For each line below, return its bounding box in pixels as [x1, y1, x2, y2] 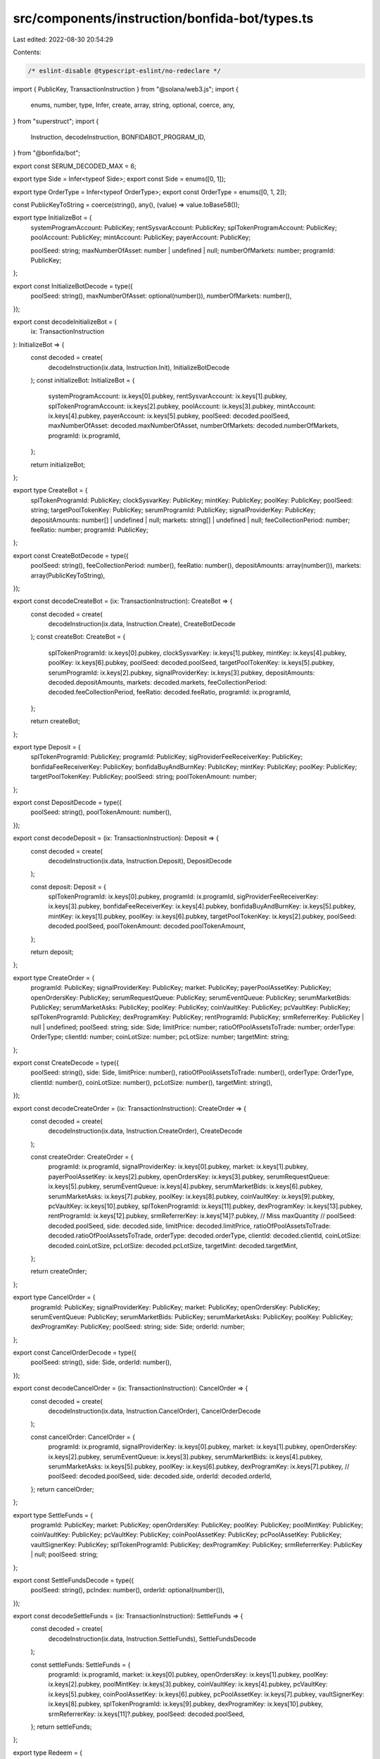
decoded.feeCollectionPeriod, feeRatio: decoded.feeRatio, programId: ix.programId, [48, 688, 291, 697]
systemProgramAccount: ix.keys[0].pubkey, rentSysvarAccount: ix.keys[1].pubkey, [48, 392, 288, 400]
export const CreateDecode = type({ [13, 1058, 120, 1067]
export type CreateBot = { [13, 486, 88, 495]
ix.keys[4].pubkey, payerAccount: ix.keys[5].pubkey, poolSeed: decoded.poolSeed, [48, 412, 290, 420]
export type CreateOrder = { [13, 973, 95, 982]
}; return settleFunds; [30, 1722, 92, 1731]
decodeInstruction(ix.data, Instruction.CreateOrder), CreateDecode [48, 1126, 243, 1136]
